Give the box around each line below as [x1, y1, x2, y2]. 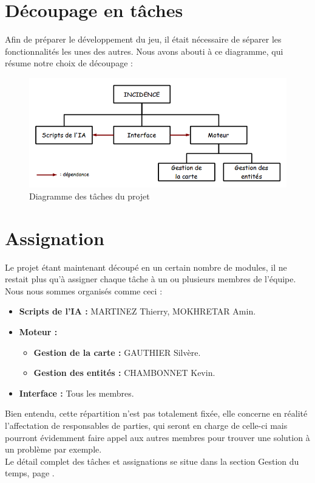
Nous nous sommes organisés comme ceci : [5, 284, 163, 297]
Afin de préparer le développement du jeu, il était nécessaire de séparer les [5, 33, 282, 46]
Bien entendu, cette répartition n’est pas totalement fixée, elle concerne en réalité [5, 407, 308, 420]
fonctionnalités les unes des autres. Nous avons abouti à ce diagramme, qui [5, 44, 283, 57]
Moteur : [19, 325, 58, 338]
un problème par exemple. [5, 443, 102, 456]
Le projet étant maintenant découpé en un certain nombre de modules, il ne [5, 260, 287, 273]
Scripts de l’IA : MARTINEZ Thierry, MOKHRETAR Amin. [19, 305, 256, 318]
